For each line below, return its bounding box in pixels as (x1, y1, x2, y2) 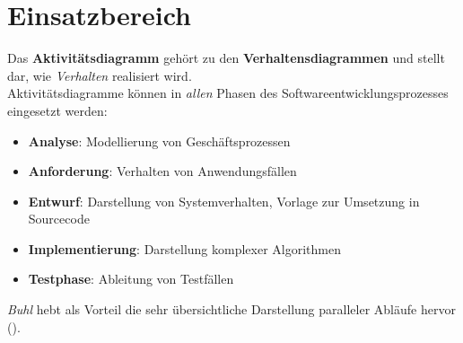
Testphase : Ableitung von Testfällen (28, 269, 234, 288)
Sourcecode (28, 209, 90, 228)
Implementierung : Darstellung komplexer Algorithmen (28, 239, 341, 258)
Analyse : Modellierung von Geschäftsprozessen (28, 131, 291, 150)
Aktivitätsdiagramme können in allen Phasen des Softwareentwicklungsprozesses (7, 84, 449, 102)
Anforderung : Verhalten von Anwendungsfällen (28, 162, 297, 180)
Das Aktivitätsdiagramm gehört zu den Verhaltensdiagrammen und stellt (7, 48, 445, 67)
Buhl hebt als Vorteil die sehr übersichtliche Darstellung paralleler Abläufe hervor (7, 300, 456, 319)
